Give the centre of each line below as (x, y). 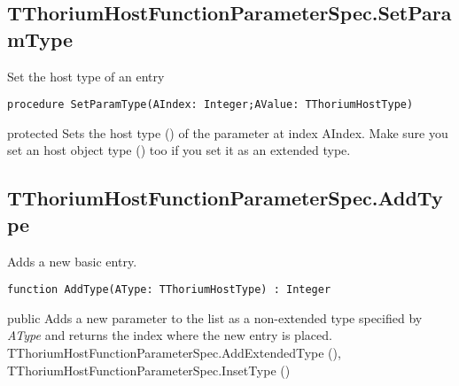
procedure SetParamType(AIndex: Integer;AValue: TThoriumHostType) (210, 105)
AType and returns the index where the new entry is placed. (170, 335)
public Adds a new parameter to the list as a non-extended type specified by (215, 317)
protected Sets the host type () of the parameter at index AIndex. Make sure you (228, 132)
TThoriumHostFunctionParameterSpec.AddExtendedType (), (174, 353)
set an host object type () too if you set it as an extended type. (179, 150)
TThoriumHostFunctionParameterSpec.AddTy (225, 198)
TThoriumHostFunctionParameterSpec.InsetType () (149, 370)
